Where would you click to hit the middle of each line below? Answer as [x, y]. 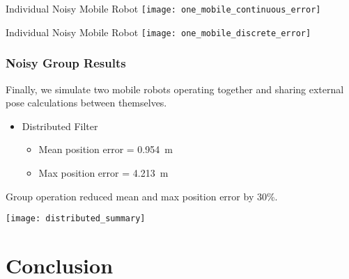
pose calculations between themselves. [86, 103]
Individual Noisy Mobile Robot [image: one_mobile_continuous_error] [163, 8]
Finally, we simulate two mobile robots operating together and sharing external [175, 89]
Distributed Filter [60, 126]
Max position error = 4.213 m [103, 172]
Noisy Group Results [66, 63]
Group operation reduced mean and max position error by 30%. [142, 196]
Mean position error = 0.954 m [106, 149]
